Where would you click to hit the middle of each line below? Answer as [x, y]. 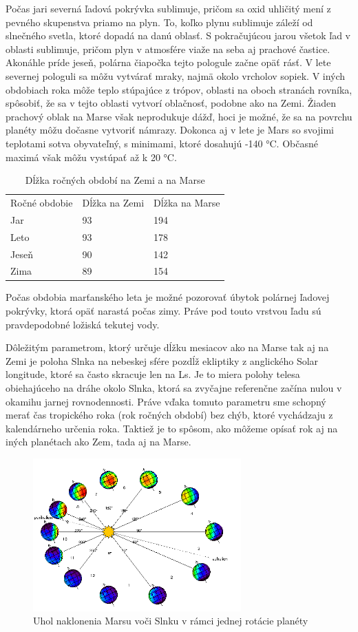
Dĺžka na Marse [187, 202]
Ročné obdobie [42, 202]
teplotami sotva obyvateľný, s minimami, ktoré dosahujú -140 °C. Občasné [162, 143]
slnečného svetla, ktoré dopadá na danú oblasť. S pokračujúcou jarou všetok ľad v [178, 35]
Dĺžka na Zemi [113, 202]
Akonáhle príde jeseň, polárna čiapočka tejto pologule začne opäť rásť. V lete [168, 62]
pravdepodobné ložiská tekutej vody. [83, 324]
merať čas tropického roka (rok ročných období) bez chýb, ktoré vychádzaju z [169, 415]
